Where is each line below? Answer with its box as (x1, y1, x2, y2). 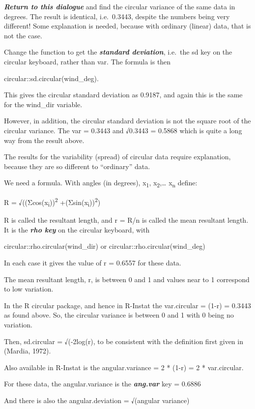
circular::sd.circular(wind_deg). (4, 73, 99, 83)
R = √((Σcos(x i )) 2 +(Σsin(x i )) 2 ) (4, 196, 101, 208)
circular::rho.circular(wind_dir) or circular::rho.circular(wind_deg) (4, 241, 205, 251)
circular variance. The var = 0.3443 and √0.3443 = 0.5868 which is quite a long (4, 125, 242, 135)
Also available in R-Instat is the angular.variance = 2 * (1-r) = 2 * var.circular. (4, 362, 244, 372)
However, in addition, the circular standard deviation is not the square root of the (4, 116, 251, 126)
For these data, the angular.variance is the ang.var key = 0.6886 (4, 379, 201, 389)
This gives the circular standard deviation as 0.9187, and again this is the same (4, 89, 243, 100)
